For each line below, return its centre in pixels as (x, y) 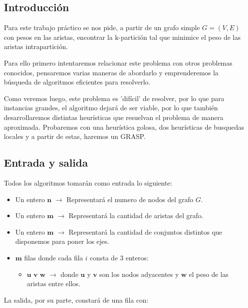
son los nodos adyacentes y (139, 274)
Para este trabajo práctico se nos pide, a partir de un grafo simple (102, 27)
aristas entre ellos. (54, 283)
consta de (104, 257)
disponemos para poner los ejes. (62, 241)
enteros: (137, 257)
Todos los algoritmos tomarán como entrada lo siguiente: (88, 182)
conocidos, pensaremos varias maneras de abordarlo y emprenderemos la (111, 72)
